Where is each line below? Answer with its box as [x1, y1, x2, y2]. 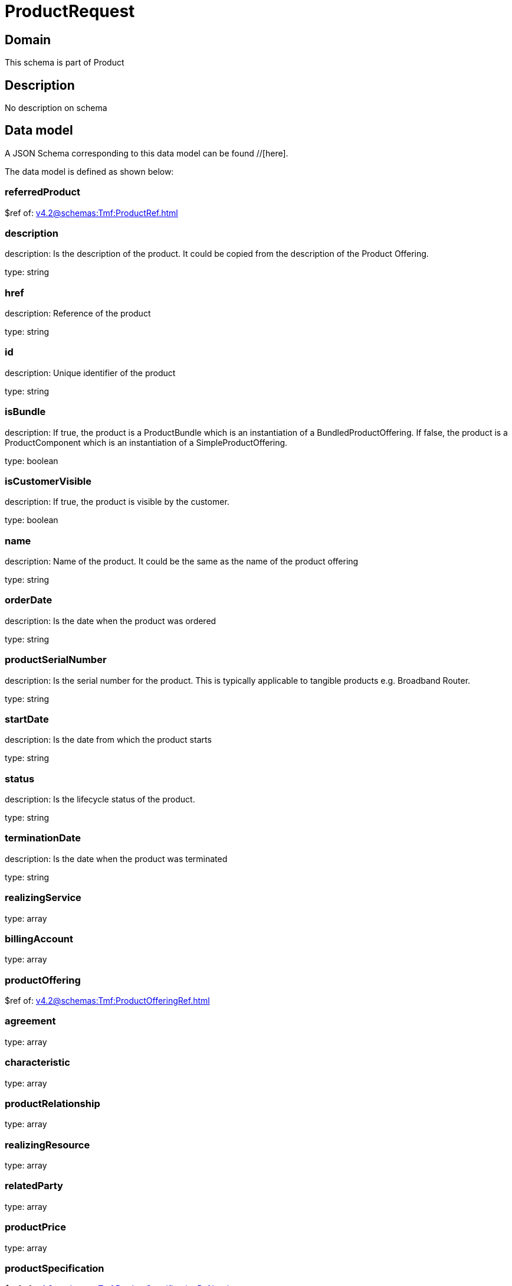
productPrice [5, 1221, 66, 1233]
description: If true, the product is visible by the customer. [5, 497, 229, 507]
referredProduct [5, 186, 81, 198]
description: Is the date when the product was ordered [5, 615, 216, 626]
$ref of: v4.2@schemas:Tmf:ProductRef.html [5, 207, 178, 218]
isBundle [5, 406, 46, 418]
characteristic [5, 1056, 70, 1069]
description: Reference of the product [5, 308, 151, 319]
